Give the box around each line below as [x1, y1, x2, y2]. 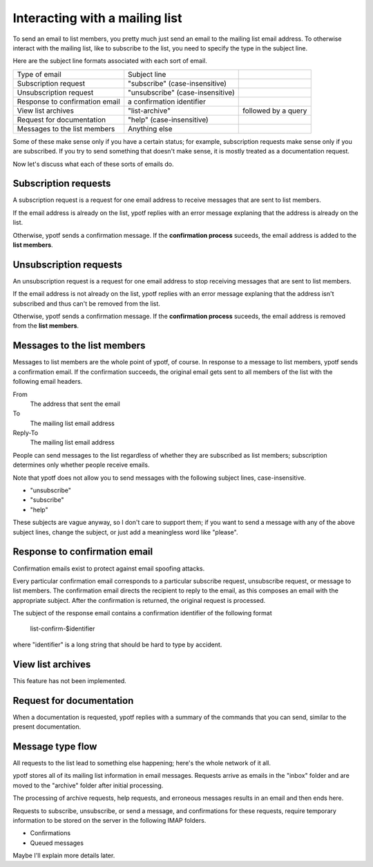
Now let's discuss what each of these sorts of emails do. [12, 160, 174, 168]
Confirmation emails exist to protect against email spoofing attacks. [12, 564, 205, 572]
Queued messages [30, 839, 84, 847]
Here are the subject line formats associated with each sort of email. [12, 57, 207, 65]
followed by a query [242, 106, 307, 115]
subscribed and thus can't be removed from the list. [12, 299, 160, 308]
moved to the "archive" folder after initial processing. [12, 781, 164, 790]
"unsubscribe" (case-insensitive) [128, 87, 235, 97]
